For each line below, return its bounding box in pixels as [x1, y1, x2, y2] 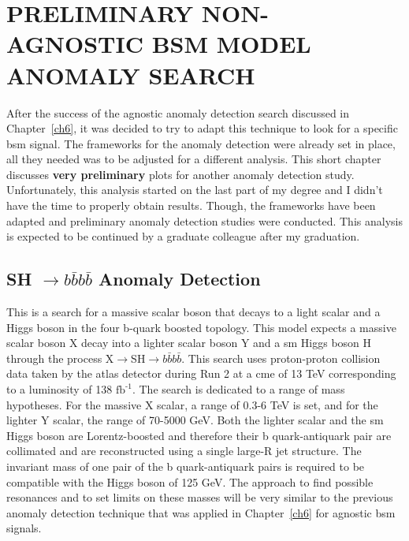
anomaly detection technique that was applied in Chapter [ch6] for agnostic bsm [6, 504, 396, 520]
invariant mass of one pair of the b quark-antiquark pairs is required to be [6, 457, 365, 474]
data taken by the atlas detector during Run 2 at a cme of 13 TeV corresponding [6, 365, 396, 382]
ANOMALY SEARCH [6, 58, 255, 91]
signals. [6, 520, 42, 536]
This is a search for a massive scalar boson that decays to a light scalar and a [6, 304, 381, 320]
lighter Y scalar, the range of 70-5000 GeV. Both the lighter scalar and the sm [6, 412, 384, 428]
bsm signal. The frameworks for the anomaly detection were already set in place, [6, 135, 396, 151]
